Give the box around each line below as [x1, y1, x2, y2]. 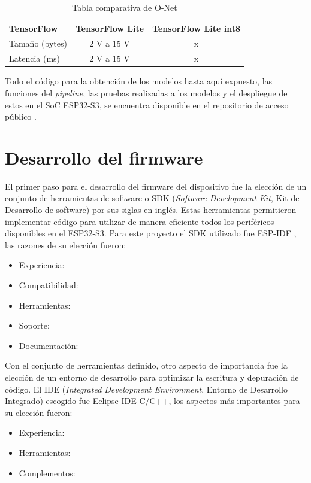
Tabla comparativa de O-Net [72, 1, 177, 13]
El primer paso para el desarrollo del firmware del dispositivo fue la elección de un [5, 180, 307, 192]
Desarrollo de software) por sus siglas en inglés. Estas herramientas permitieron [5, 203, 297, 216]
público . [5, 110, 37, 123]
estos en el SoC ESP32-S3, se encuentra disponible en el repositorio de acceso [5, 98, 289, 111]
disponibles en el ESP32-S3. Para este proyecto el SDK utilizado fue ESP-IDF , [5, 227, 297, 239]
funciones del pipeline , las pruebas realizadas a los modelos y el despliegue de [5, 86, 288, 99]
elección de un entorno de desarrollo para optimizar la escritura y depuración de [5, 371, 299, 383]
